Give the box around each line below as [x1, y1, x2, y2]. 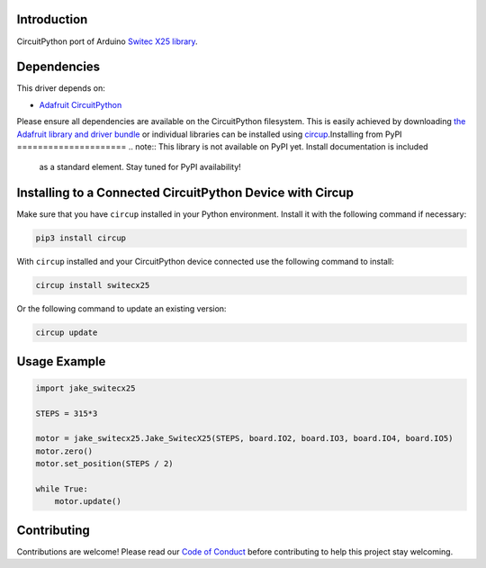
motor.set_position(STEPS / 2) [35, 459, 175, 469]
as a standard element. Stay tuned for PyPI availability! [39, 162, 242, 173]
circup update [35, 328, 98, 338]
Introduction [16, 12, 88, 27]
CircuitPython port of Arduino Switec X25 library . [16, 36, 198, 47]
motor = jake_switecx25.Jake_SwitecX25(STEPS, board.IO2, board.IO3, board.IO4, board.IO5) [35, 433, 454, 444]
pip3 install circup [35, 233, 126, 243]
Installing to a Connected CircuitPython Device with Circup [16, 185, 355, 201]
